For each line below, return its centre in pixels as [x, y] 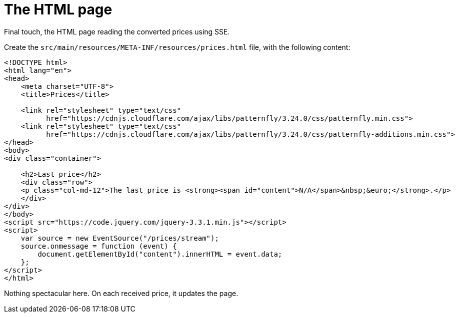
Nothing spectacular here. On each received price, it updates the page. [121, 293]
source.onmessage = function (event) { [99, 246]
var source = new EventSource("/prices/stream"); [120, 238]
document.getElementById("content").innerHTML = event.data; [160, 254]
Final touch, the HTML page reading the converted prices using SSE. [117, 31]
